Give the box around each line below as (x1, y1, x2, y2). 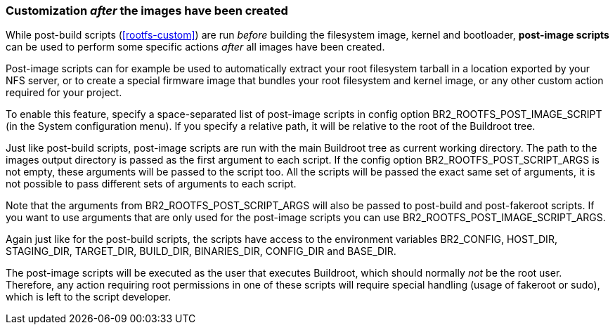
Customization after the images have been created (6, 4, 288, 18)
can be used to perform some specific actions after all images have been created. (6, 41, 385, 53)
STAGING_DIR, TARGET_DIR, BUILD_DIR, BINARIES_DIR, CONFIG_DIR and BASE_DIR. (6, 245, 396, 258)
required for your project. (6, 86, 122, 99)
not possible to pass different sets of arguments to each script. (6, 178, 297, 190)
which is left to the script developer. (6, 291, 171, 303)
